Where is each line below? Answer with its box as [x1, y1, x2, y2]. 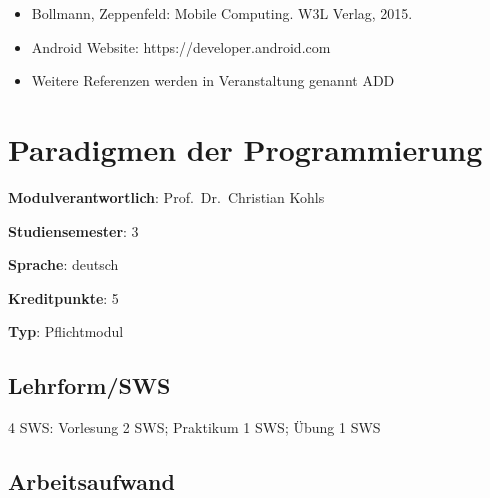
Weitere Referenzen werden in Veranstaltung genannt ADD [31, 70, 395, 91]
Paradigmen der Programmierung [8, 128, 483, 169]
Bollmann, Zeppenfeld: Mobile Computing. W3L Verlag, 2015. [31, 3, 413, 23]
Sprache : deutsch [8, 254, 119, 275]
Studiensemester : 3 [8, 220, 139, 241]
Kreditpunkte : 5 [8, 287, 119, 308]
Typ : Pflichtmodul [8, 321, 124, 342]
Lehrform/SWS [8, 370, 171, 401]
